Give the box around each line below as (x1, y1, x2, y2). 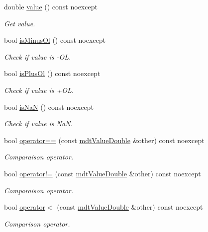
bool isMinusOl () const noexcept (4, 35, 106, 45)
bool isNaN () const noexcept (4, 101, 94, 112)
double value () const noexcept (4, 1, 98, 11)
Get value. (4, 18, 35, 28)
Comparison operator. (4, 218, 70, 229)
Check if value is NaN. (4, 118, 73, 129)
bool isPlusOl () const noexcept (4, 68, 101, 78)
